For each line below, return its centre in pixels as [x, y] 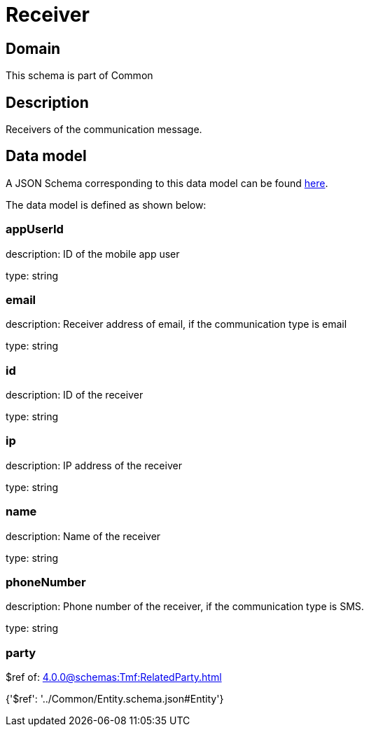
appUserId [35, 229]
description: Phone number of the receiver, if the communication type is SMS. [185, 607]
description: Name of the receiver [83, 536]
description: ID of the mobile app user [93, 254]
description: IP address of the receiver [94, 465]
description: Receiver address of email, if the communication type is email [176, 324]
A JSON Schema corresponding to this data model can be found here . [167, 183]
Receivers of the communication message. [104, 130]
